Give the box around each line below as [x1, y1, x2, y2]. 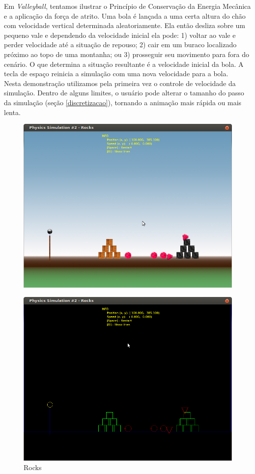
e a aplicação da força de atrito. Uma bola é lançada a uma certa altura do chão [4, 10, 246, 21]
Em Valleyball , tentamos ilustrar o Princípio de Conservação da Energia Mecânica [4, 1, 251, 11]
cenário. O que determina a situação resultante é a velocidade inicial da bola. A [4, 59, 244, 69]
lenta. [4, 107, 21, 117]
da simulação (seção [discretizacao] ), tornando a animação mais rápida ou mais [4, 97, 242, 107]
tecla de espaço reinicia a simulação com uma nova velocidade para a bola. [4, 68, 228, 79]
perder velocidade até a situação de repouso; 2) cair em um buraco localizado [4, 39, 237, 50]
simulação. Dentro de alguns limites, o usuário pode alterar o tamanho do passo [4, 88, 244, 98]
